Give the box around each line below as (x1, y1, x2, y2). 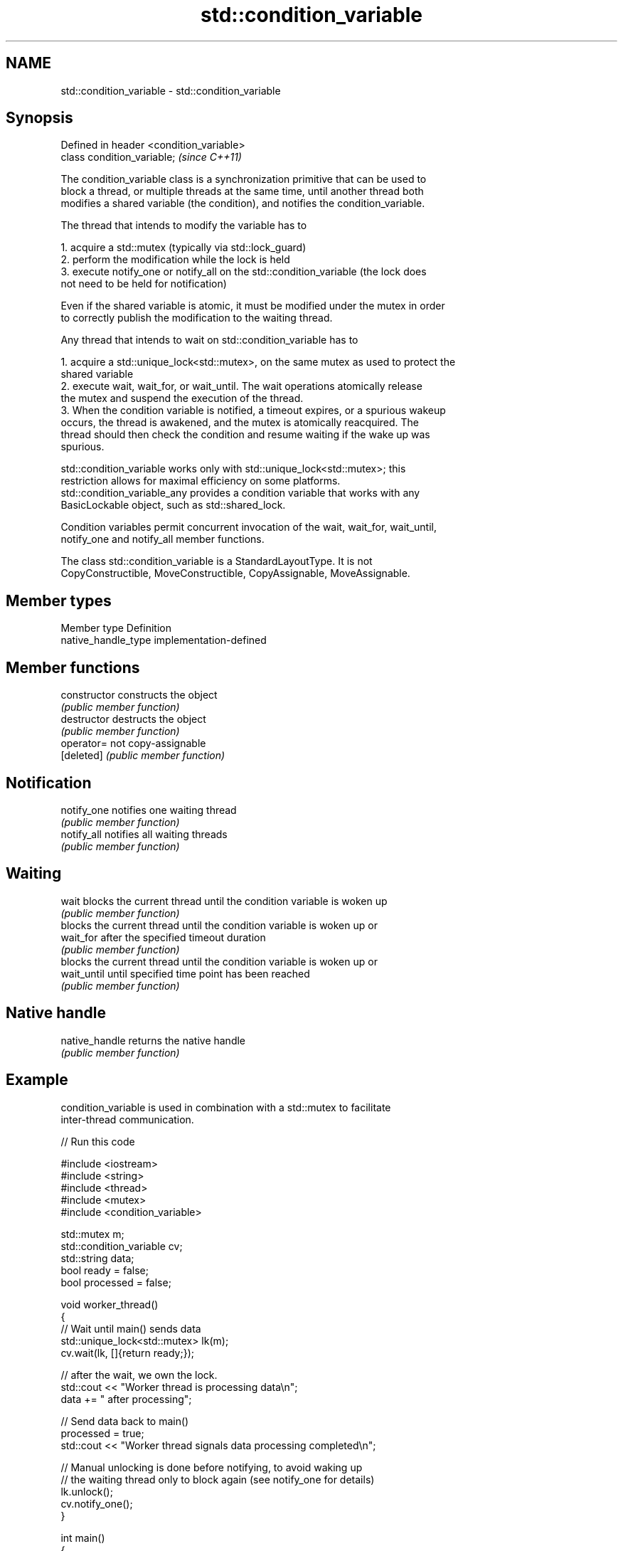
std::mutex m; (60, 1227, 124, 1240)
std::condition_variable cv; (60, 1239, 183, 1252)
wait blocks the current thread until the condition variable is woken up (60, 894, 388, 907)
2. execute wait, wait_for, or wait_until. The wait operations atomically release (60, 380, 422, 393)
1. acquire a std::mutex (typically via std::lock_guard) (60, 241, 307, 254)
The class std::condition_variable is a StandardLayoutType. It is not (60, 555, 373, 568)
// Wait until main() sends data (60, 1322, 201, 1335)
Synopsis (6, 109, 73, 127)
